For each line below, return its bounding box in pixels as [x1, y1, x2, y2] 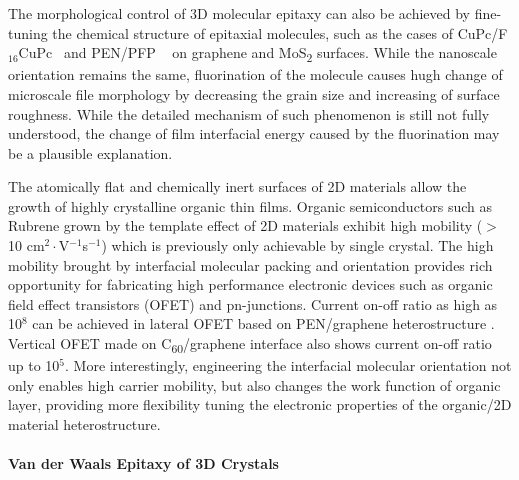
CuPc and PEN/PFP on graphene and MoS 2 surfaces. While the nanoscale [18, 42, 497, 65]
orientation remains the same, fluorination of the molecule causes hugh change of [8, 64, 503, 85]
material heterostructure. [8, 413, 161, 434]
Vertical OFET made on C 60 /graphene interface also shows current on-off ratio [8, 333, 492, 356]
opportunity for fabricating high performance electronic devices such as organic [8, 274, 493, 295]
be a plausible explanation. [8, 142, 173, 163]
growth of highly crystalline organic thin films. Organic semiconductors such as [8, 195, 493, 216]
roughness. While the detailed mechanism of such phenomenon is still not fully [8, 103, 490, 124]
